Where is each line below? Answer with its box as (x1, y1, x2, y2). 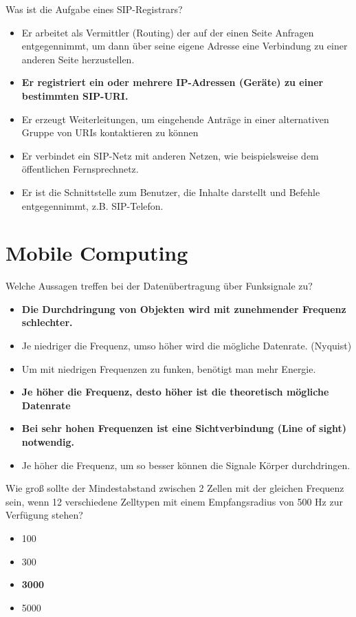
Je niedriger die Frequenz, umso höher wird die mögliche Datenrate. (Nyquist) (21, 338, 352, 353)
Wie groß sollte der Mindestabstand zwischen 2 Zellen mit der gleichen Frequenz (5, 481, 344, 495)
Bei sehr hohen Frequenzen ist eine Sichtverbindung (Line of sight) (21, 421, 347, 435)
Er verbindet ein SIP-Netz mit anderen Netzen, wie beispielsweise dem (21, 148, 319, 162)
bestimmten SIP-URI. (21, 88, 129, 102)
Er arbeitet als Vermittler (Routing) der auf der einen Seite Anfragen (21, 25, 314, 39)
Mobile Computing (5, 239, 188, 267)
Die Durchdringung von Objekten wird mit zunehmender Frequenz (21, 301, 346, 316)
